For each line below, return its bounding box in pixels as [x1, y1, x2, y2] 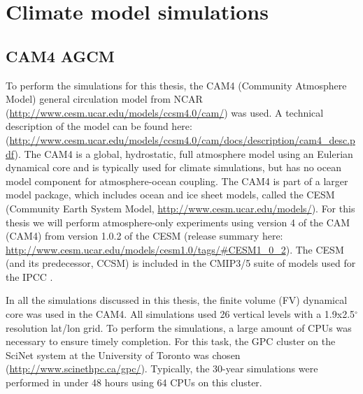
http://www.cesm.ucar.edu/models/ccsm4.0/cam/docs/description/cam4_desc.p [9, 132, 355, 147]
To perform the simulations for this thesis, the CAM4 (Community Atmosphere [6, 78, 347, 92]
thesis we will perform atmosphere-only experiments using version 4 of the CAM [6, 214, 350, 229]
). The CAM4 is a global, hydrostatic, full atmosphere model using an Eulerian [14, 146, 353, 161]
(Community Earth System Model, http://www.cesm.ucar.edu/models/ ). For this [6, 200, 355, 215]
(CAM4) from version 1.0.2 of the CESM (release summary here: [6, 228, 283, 243]
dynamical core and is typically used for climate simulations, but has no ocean [6, 160, 341, 175]
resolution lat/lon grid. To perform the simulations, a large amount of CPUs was [6, 320, 352, 335]
